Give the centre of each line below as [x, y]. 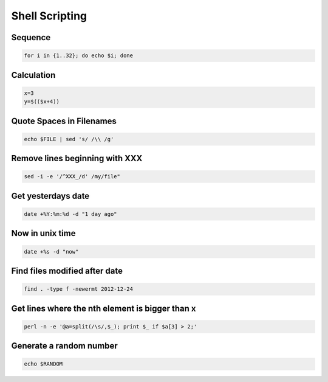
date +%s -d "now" [51, 252]
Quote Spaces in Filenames [64, 121]
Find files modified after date [67, 271]
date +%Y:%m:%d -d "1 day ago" [71, 214]
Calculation [33, 75]
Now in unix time [43, 233]
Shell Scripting [49, 16]
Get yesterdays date [50, 196]
